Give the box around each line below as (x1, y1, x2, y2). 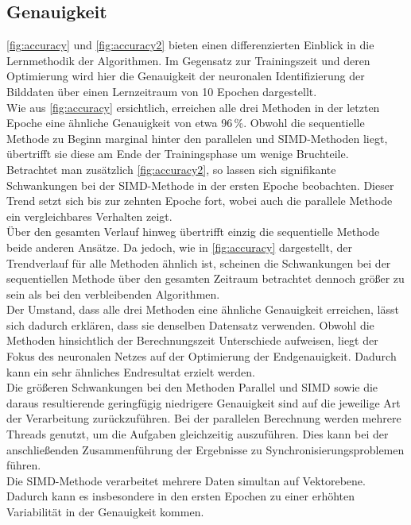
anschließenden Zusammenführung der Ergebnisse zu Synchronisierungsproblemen (6, 441, 405, 457)
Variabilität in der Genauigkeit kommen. (6, 504, 204, 520)
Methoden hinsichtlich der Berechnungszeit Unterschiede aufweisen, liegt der (6, 332, 378, 349)
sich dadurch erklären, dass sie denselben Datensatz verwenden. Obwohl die (6, 316, 374, 333)
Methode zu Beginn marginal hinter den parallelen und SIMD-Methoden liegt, (6, 129, 388, 146)
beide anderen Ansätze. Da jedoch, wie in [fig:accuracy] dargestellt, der (6, 238, 352, 255)
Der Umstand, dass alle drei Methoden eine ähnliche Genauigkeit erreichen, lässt (6, 301, 399, 318)
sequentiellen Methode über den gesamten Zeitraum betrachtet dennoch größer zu (6, 270, 405, 287)
